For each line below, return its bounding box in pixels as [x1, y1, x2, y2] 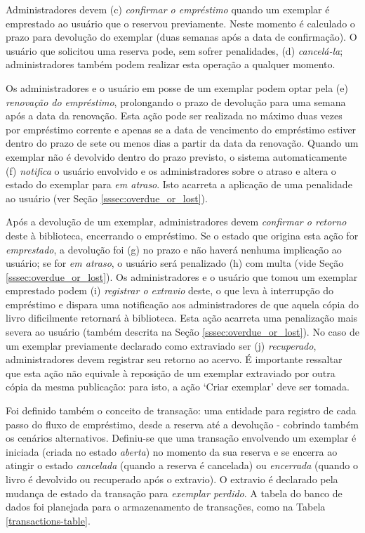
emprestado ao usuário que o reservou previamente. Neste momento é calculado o [6, 15, 355, 30]
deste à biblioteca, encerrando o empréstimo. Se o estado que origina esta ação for [6, 228, 359, 242]
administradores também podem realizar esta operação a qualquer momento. [6, 57, 336, 72]
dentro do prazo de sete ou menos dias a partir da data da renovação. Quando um [6, 136, 359, 150]
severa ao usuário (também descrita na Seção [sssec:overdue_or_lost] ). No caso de [6, 324, 359, 339]
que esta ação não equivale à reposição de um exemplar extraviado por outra [6, 365, 336, 380]
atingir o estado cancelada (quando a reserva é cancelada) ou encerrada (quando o [6, 458, 358, 473]
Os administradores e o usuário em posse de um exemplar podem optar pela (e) [6, 80, 348, 95]
